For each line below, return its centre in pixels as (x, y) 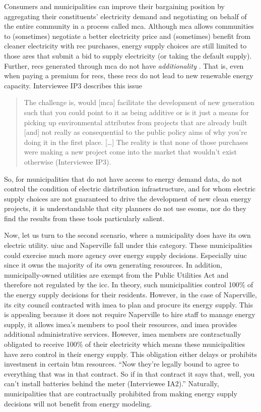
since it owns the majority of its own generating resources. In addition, (113, 265)
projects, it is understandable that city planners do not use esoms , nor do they (125, 208)
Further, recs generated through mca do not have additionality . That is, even (124, 65)
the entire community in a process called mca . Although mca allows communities (129, 26)
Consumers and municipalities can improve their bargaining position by (115, 6)
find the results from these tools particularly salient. (84, 218)
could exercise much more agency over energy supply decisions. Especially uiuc (125, 255)
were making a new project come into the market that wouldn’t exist (130, 152)
